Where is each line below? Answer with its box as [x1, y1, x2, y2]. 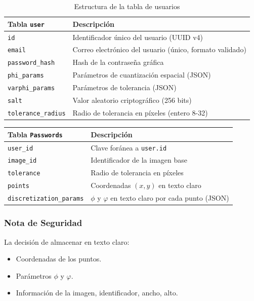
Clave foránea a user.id [91, 142, 167, 153]
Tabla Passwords [8, 129, 63, 139]
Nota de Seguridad [4, 216, 82, 229]
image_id [8, 157, 37, 165]
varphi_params [8, 85, 55, 92]
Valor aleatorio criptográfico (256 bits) [72, 95, 192, 105]
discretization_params [8, 195, 84, 203]
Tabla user [8, 18, 45, 29]
